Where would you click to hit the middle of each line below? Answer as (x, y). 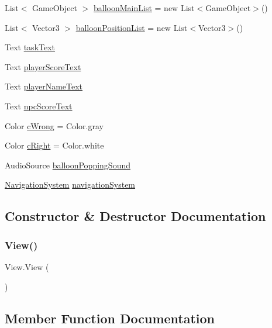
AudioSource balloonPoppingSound (68, 165)
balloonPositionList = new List (132, 27)
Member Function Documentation (110, 318)
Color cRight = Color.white (54, 145)
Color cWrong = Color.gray (54, 125)
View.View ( (27, 266)
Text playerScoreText (43, 66)
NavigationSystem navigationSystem (70, 184)
